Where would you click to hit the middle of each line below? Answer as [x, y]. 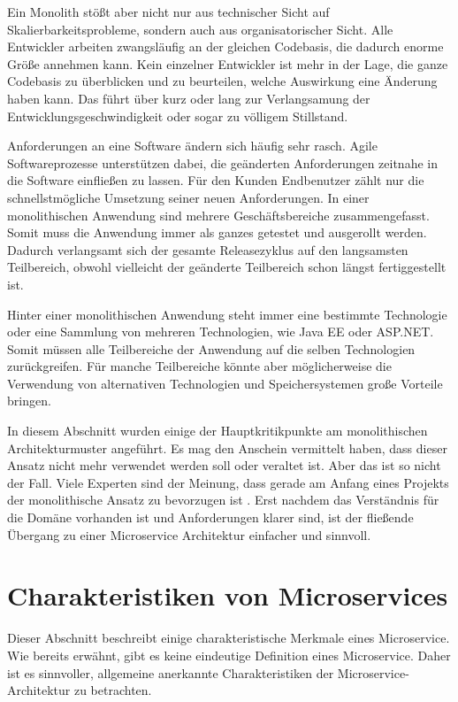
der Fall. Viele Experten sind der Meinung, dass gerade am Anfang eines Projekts [228, 482]
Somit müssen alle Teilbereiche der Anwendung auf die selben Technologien [211, 348]
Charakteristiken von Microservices [228, 595]
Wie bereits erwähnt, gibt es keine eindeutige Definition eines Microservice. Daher [229, 655]
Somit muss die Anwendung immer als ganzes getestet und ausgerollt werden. [217, 232]
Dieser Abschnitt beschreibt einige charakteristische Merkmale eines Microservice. [229, 638]
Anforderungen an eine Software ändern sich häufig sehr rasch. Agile [192, 146]
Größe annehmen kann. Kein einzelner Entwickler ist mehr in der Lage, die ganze [228, 63]
